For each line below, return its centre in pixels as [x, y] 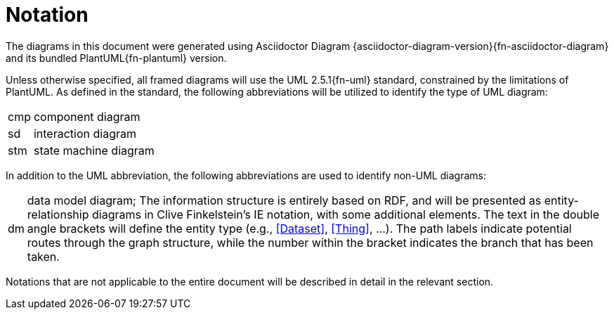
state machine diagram [94, 150]
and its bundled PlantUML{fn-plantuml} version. [116, 58]
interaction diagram [85, 133]
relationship [58, 214]
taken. [43, 256]
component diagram [87, 116]
